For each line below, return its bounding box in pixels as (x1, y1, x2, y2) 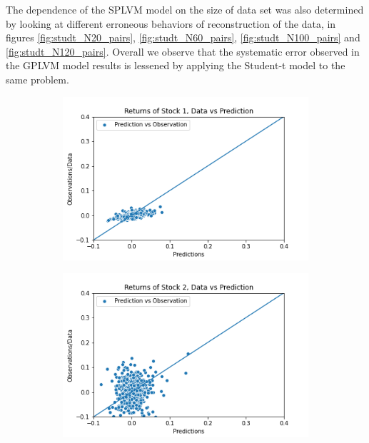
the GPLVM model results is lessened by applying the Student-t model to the (6, 58, 345, 73)
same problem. (6, 71, 69, 86)
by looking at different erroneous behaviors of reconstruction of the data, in (6, 16, 336, 31)
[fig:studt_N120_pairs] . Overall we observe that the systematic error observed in (6, 44, 360, 58)
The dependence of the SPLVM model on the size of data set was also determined (6, 2, 364, 16)
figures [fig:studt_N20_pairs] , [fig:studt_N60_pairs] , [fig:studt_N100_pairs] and (6, 30, 360, 45)
